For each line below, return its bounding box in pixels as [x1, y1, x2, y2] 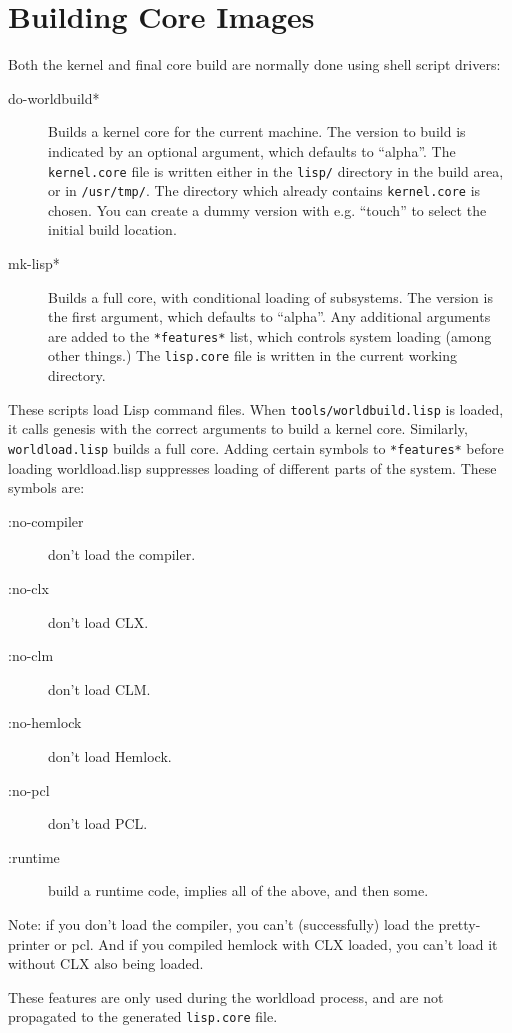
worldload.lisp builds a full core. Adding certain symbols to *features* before [8, 437, 504, 458]
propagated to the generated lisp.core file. [8, 1006, 278, 1027]
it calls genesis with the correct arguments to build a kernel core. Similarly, [8, 418, 468, 439]
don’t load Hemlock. [48, 745, 172, 766]
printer [8, 933, 50, 954]
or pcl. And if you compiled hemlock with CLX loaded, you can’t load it [54, 933, 498, 954]
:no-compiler [8, 510, 84, 531]
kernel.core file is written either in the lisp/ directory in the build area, [48, 160, 504, 181]
